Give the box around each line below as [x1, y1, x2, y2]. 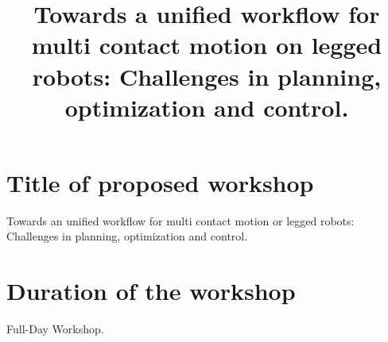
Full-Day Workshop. [6, 321, 104, 337]
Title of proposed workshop [6, 166, 314, 198]
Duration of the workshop [6, 275, 296, 307]
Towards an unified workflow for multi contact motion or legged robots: [6, 212, 355, 229]
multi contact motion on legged [31, 29, 382, 61]
